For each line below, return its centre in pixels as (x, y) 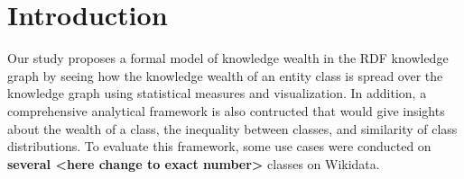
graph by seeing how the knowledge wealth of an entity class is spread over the (225, 75)
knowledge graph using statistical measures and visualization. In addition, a (217, 93)
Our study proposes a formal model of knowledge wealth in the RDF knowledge (228, 58)
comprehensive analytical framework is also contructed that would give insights (226, 110)
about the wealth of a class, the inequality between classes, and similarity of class (232, 128)
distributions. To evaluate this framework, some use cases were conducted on (219, 146)
